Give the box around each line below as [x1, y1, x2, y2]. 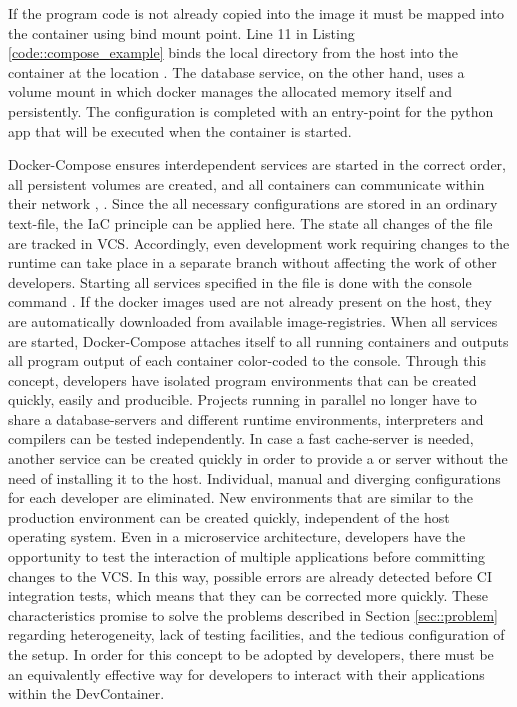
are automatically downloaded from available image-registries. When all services [8, 310, 498, 331]
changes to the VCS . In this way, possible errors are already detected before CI [8, 565, 492, 586]
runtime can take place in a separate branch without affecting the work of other [8, 252, 497, 273]
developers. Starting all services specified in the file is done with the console [8, 271, 472, 292]
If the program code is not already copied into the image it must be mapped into [8, 3, 505, 23]
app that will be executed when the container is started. [8, 120, 352, 141]
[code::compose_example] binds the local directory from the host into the [8, 42, 458, 63]
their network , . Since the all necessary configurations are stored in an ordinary [8, 193, 498, 214]
